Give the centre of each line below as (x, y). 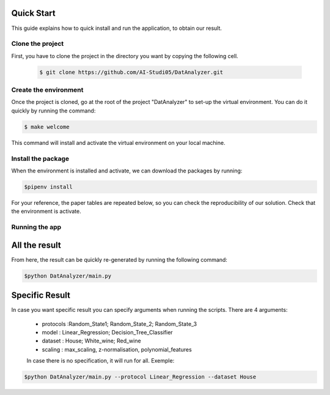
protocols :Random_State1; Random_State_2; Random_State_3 (119, 323)
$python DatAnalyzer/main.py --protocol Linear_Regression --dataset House (140, 377)
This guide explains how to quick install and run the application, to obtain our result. (117, 28)
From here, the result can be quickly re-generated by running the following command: (119, 259)
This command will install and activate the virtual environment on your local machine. (118, 142)
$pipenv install (49, 187)
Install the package (40, 158)
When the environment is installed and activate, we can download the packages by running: (127, 171)
